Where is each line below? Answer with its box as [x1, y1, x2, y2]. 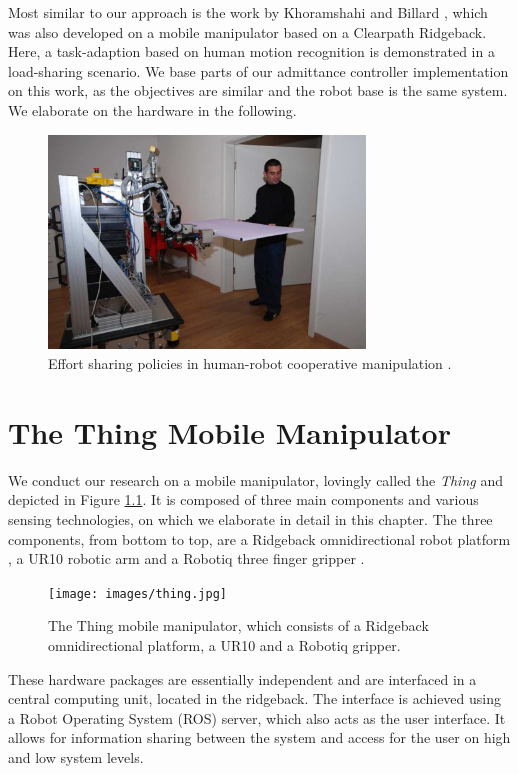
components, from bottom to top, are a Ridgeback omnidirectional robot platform [8, 528, 511, 549]
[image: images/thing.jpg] [48, 586, 227, 601]
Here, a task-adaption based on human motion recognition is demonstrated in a [8, 41, 495, 62]
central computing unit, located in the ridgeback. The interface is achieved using [8, 688, 501, 709]
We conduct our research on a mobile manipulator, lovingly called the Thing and [8, 469, 503, 490]
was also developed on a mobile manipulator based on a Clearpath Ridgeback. [8, 21, 487, 42]
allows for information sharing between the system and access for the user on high [8, 727, 511, 748]
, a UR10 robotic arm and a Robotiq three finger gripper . [8, 548, 365, 569]
